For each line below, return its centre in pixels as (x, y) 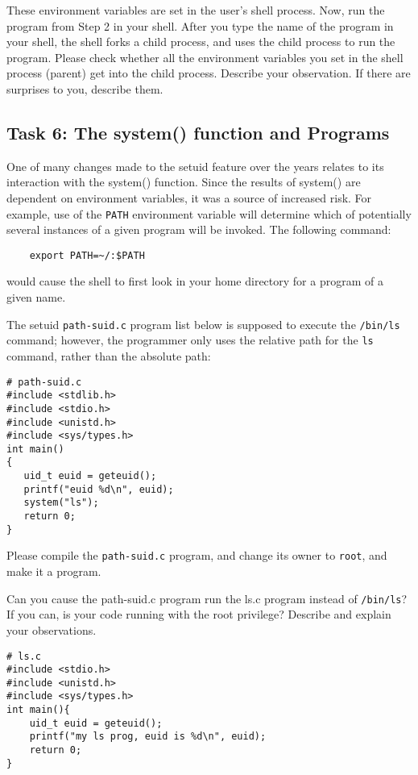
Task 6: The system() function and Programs (198, 132)
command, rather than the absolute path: (109, 355)
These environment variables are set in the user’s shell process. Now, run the (196, 10)
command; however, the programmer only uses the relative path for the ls (190, 340)
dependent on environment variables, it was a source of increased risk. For (189, 197)
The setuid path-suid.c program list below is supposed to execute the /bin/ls (203, 324)
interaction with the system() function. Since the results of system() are (184, 182)
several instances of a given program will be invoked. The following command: (199, 229)
